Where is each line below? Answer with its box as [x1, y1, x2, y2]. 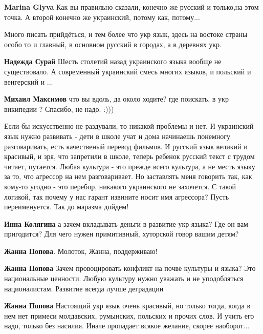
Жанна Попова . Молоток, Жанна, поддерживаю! [4, 245, 158, 256]
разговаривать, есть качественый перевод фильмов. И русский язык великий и [4, 141, 248, 151]
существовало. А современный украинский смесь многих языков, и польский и [4, 66, 251, 76]
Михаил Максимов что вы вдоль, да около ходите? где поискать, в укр [4, 93, 229, 104]
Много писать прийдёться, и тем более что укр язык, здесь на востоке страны [4, 29, 248, 40]
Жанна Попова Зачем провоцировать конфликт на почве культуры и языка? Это [4, 263, 256, 273]
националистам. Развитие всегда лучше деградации [4, 283, 164, 293]
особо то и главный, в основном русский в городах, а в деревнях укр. [4, 38, 222, 49]
